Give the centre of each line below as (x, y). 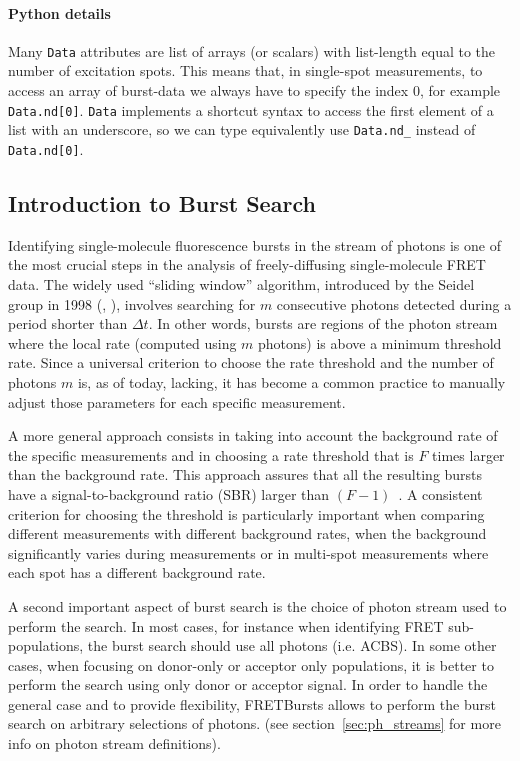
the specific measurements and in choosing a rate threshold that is (211, 454)
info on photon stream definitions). (114, 743)
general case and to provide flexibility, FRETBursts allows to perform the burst (252, 703)
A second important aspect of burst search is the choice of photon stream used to (257, 605)
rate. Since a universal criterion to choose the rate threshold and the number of (251, 362)
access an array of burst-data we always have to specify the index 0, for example (254, 90)
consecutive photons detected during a (394, 303)
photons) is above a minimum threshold (380, 342)
